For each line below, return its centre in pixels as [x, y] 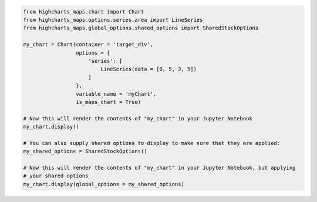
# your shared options [56, 176]
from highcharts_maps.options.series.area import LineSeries [113, 20]
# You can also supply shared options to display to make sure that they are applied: [152, 143]
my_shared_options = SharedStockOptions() [85, 151]
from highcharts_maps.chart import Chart [84, 11]
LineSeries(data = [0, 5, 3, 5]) [149, 69]
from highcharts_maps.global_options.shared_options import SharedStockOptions [141, 28]
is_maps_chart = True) [108, 102]
